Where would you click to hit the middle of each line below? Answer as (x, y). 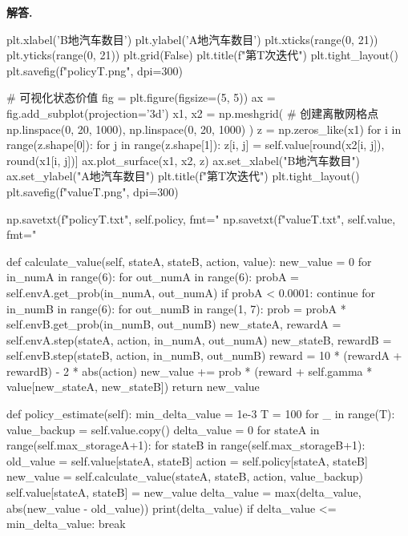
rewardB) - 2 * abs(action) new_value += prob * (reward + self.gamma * (190, 371)
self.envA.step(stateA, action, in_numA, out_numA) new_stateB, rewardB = (199, 339)
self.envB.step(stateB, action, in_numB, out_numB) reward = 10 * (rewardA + (204, 355)
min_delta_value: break (66, 524)
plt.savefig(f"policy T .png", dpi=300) (95, 70)
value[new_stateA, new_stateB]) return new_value (133, 387)
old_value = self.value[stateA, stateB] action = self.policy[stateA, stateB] (187, 460)
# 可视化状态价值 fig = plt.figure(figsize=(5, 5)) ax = (141, 97)
